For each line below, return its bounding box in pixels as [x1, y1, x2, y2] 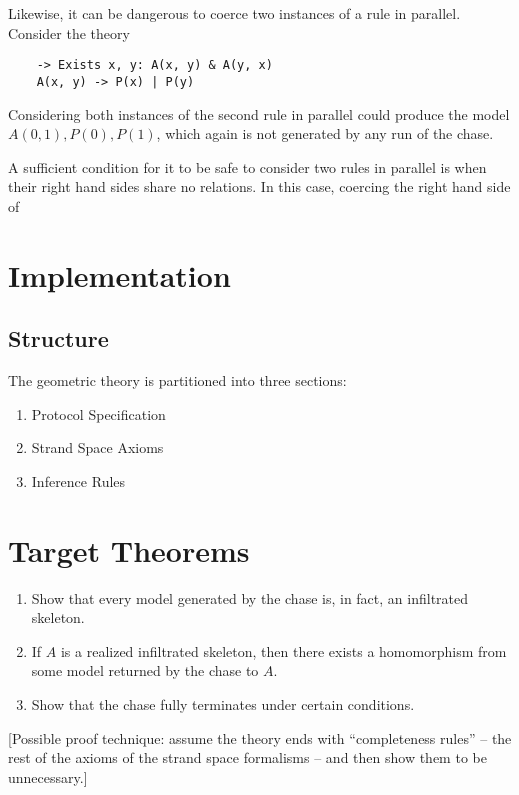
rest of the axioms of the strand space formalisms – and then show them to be [8, 747, 487, 768]
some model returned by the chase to [31, 660, 259, 681]
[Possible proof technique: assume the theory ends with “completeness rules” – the [8, 727, 512, 748]
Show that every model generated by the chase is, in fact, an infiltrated [31, 587, 469, 608]
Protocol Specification [31, 403, 166, 424]
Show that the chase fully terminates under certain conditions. [31, 693, 415, 714]
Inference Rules [31, 470, 126, 491]
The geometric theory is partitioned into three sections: [8, 370, 347, 391]
